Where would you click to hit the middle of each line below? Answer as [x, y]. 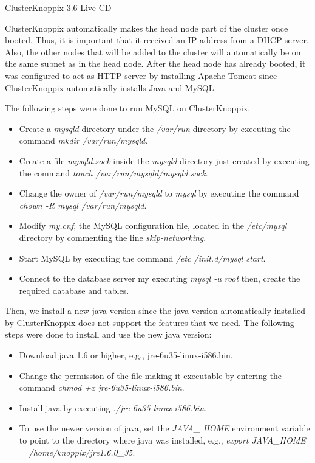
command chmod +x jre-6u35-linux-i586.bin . [102, 387]
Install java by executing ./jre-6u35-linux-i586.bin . [113, 407]
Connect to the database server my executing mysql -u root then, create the [160, 278]
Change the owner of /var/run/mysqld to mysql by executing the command [159, 193]
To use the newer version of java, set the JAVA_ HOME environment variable [164, 428]
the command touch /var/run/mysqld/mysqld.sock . [113, 172]
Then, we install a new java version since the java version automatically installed [155, 311]
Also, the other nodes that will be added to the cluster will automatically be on [153, 51]
